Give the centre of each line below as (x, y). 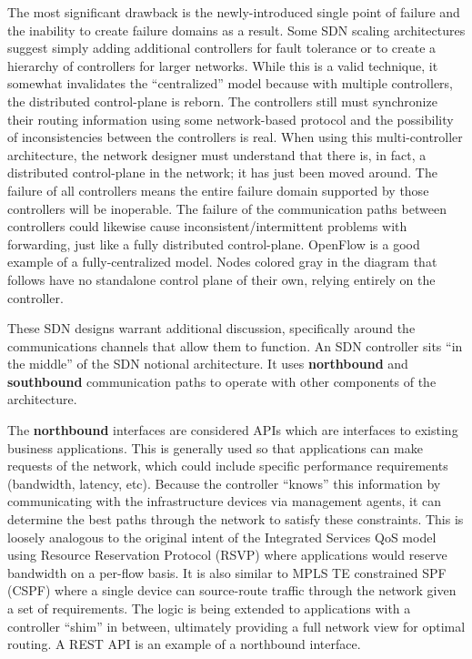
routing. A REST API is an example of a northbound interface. (184, 644)
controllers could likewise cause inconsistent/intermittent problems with (207, 226)
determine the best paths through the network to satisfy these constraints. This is (236, 519)
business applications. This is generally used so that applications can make (215, 447)
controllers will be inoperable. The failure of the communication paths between (227, 208)
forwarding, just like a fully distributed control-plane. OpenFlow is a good (214, 243)
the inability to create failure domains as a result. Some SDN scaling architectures (236, 30)
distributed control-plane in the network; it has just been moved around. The (222, 172)
